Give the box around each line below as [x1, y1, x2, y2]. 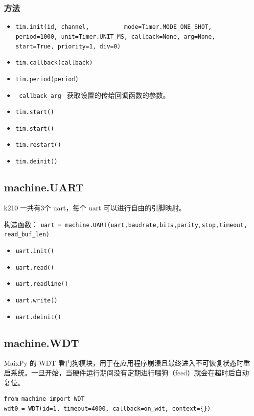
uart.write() [15, 297, 58, 304]
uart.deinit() [15, 313, 61, 321]
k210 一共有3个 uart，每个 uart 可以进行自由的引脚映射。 [4, 202, 186, 212]
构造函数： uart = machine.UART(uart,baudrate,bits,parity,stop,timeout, [4, 219, 248, 229]
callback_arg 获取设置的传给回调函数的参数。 [19, 90, 170, 100]
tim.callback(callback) [15, 59, 93, 67]
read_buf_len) [4, 231, 50, 238]
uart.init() [15, 247, 54, 254]
